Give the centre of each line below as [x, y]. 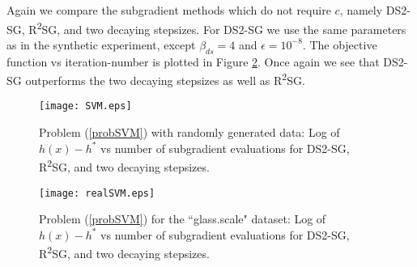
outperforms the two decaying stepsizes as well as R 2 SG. [165, 79]
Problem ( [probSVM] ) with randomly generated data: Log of [189, 132]
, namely [361, 10]
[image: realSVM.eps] [97, 193]
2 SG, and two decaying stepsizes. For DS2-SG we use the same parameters [221, 28]
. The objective [340, 44]
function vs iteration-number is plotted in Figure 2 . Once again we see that [193, 61]
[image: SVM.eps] [85, 106]
